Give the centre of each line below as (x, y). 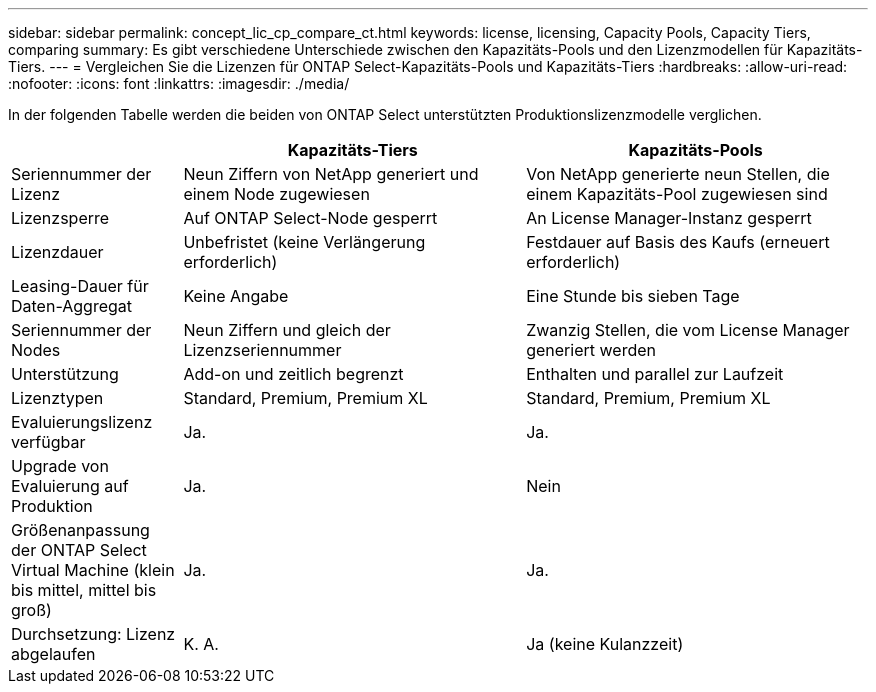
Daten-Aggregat (71, 306)
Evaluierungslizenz (82, 422)
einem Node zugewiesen (276, 194)
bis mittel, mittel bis (84, 590)
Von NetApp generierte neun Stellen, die (678, 174)
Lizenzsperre (60, 218)
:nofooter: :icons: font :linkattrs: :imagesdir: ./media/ (179, 83)
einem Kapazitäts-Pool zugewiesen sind (677, 194)
